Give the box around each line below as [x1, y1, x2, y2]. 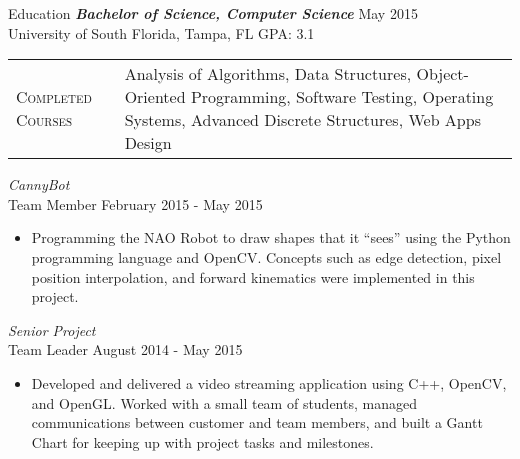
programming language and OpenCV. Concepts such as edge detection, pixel [31, 246, 502, 267]
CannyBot [8, 174, 70, 195]
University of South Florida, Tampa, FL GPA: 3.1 [8, 22, 315, 43]
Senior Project [8, 319, 96, 340]
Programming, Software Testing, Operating [190, 85, 494, 109]
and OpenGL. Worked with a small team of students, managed [31, 392, 417, 413]
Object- [416, 62, 469, 86]
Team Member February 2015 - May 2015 [8, 193, 263, 214]
